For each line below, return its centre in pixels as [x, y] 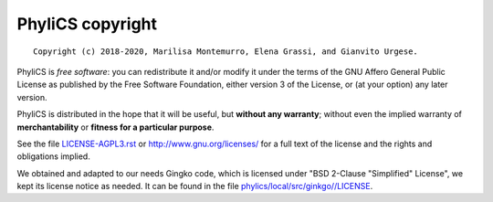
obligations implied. [53, 156]
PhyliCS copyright [87, 24]
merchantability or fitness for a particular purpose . [115, 127]
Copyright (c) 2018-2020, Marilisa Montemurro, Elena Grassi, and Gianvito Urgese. [226, 51]
